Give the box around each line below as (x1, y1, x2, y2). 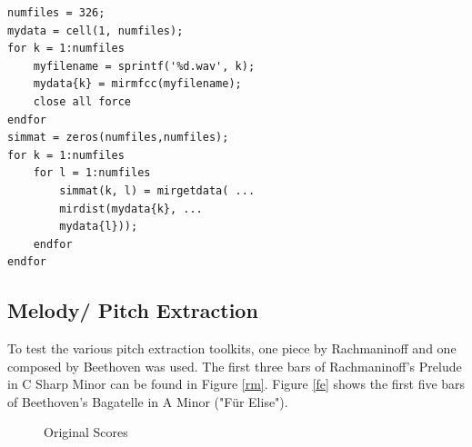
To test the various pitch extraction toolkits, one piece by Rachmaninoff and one (7, 339, 457, 358)
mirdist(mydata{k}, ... (59, 202, 203, 215)
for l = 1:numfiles (33, 166, 151, 180)
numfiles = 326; (7, 6, 105, 19)
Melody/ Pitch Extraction (7, 296, 258, 324)
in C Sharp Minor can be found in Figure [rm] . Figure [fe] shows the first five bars (7, 374, 466, 393)
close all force (33, 94, 132, 108)
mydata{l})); (59, 220, 138, 233)
